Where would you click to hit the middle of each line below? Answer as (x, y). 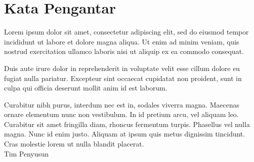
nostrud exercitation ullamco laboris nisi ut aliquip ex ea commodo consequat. (124, 51)
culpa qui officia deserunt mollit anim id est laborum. (86, 88)
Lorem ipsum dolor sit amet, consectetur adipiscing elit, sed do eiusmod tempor (126, 32)
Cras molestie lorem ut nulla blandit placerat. (74, 144)
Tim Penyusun (26, 153)
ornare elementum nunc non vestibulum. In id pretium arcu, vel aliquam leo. (121, 114)
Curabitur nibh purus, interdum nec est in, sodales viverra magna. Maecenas (122, 104)
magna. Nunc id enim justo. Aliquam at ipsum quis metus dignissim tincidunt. (124, 134)
